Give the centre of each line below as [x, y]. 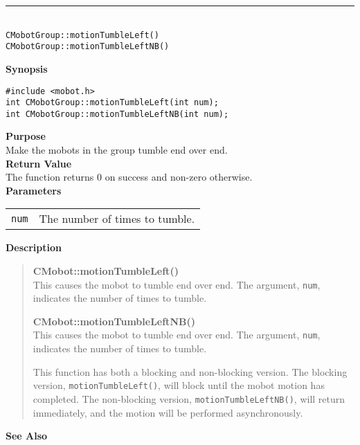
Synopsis [27, 68]
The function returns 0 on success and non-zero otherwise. [129, 177]
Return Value [39, 163]
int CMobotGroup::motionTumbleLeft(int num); [112, 103]
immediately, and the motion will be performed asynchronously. [168, 412]
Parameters [34, 190]
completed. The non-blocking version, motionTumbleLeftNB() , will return [189, 398]
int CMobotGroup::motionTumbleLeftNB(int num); [117, 114]
